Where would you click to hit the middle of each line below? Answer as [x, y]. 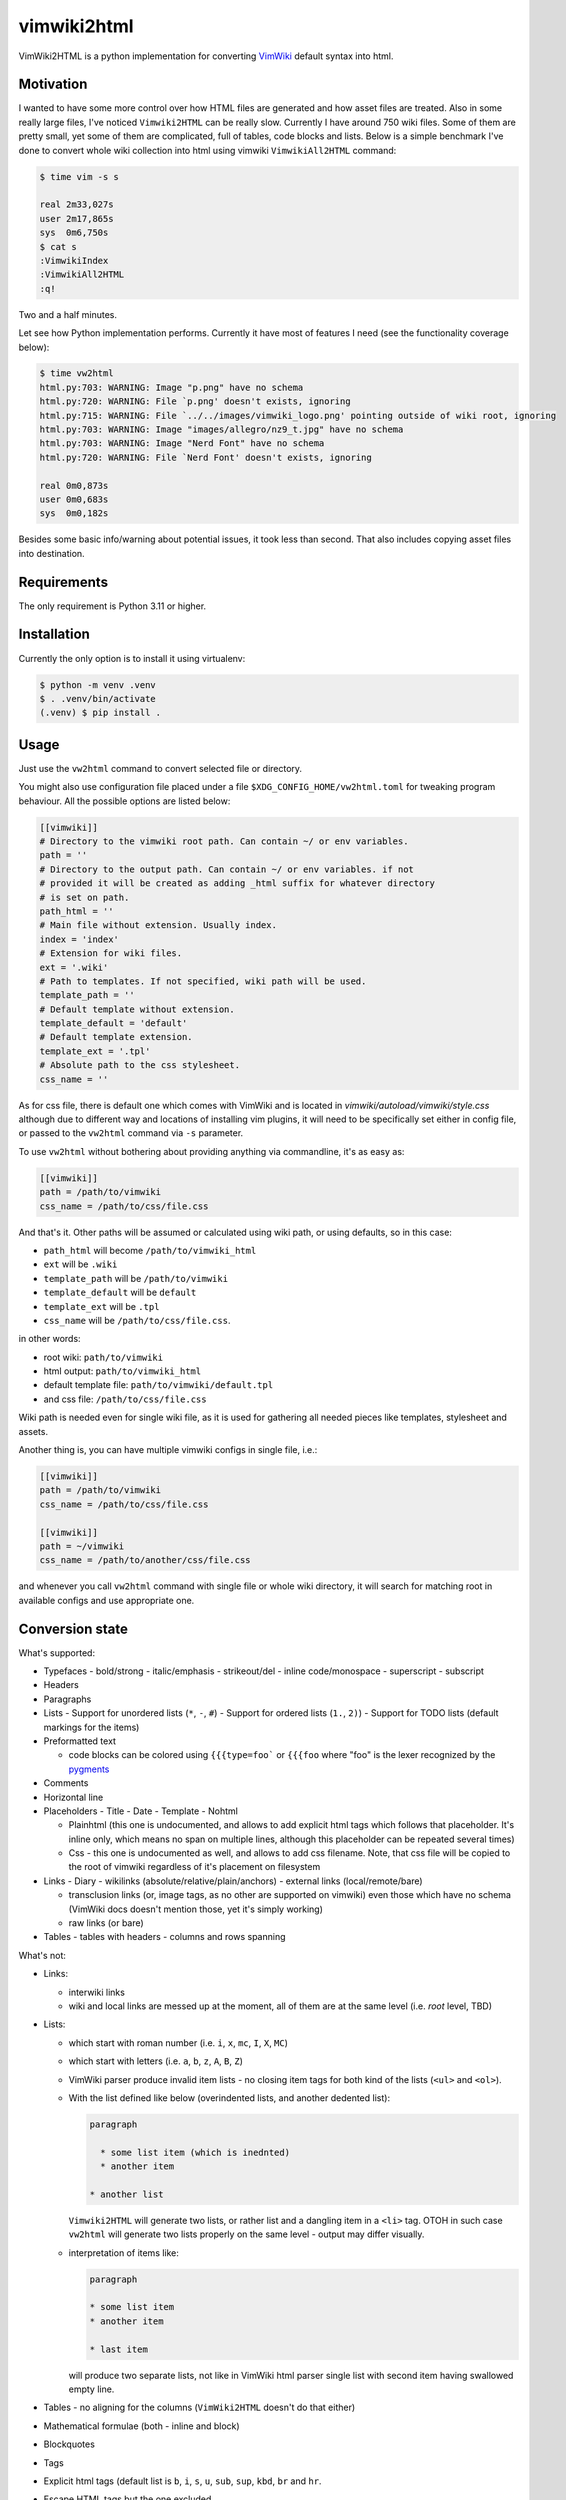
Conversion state [73, 1628]
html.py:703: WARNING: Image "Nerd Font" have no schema [182, 443]
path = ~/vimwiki [82, 1546]
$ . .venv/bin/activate [98, 698]
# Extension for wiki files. [111, 953]
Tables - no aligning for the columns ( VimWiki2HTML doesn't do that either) [199, 2407]
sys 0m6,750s [74, 233]
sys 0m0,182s [74, 513]
